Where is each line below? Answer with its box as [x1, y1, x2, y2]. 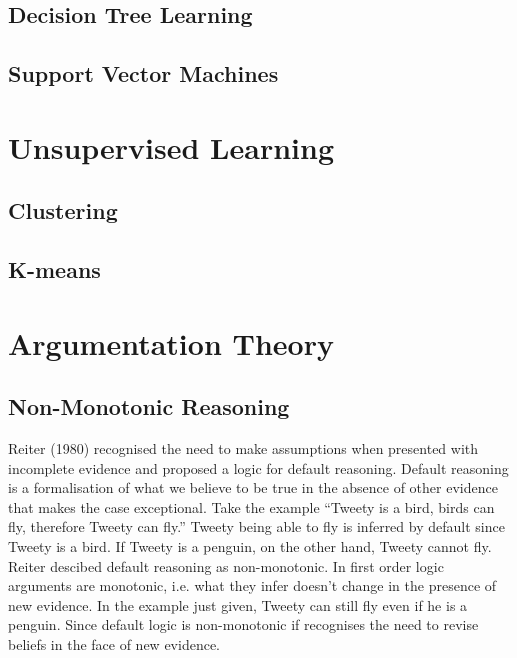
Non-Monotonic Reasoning [8, 391, 290, 422]
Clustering [8, 195, 118, 226]
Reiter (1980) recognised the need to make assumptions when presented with [8, 438, 479, 459]
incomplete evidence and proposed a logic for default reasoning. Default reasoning [8, 457, 509, 478]
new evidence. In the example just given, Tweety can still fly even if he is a [8, 594, 468, 615]
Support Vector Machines [8, 58, 279, 89]
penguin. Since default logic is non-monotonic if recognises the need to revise [8, 614, 479, 635]
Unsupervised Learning [8, 126, 334, 167]
